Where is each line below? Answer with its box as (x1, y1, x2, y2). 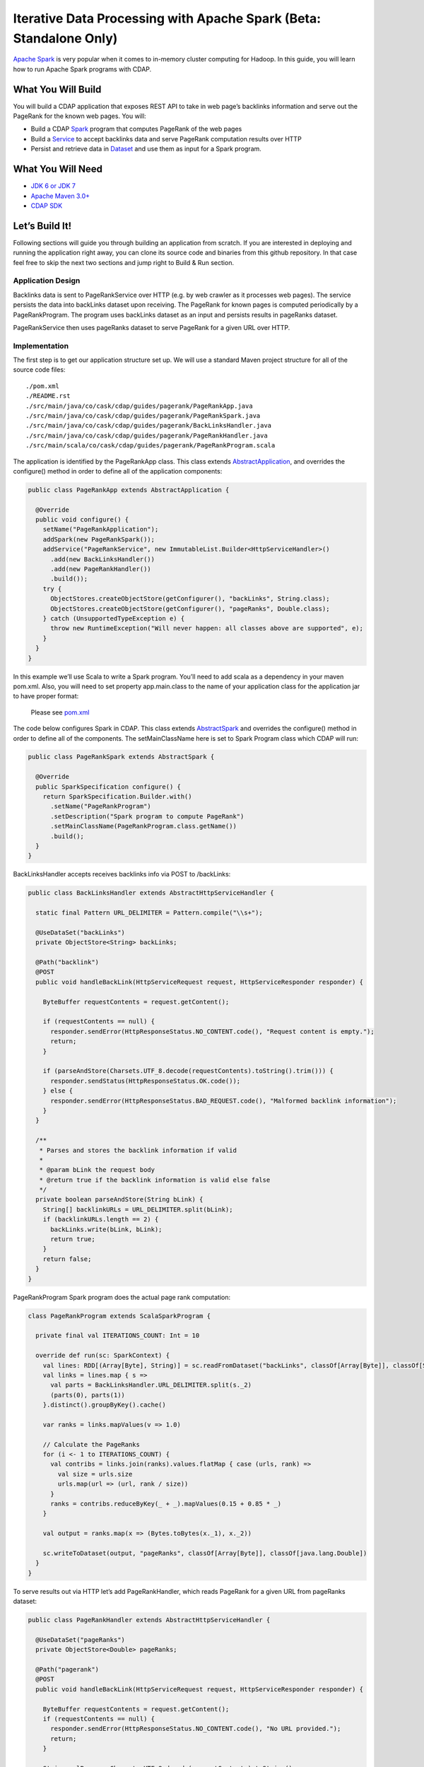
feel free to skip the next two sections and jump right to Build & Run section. (13, 258, 235, 266)
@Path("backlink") (35, 958, 99, 966)
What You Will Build (13, 83, 102, 95)
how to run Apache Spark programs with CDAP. (13, 64, 152, 74)
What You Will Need (13, 163, 102, 175)
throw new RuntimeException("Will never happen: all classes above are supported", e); (50, 624, 364, 633)
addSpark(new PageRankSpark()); (42, 535, 155, 544)
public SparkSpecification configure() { (35, 782, 182, 791)
